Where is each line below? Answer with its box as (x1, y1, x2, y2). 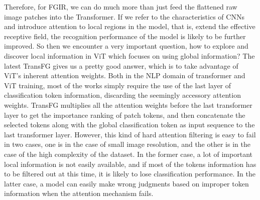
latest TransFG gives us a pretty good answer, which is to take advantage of (4, 60, 238, 71)
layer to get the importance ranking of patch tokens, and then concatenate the (4, 109, 245, 120)
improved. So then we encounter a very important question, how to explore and (4, 41, 248, 51)
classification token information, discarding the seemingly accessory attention (4, 90, 241, 100)
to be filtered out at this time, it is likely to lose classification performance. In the (4, 168, 255, 179)
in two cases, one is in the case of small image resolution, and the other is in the (4, 139, 250, 149)
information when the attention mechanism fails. (4, 188, 154, 198)
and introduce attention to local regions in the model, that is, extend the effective (4, 21, 255, 32)
